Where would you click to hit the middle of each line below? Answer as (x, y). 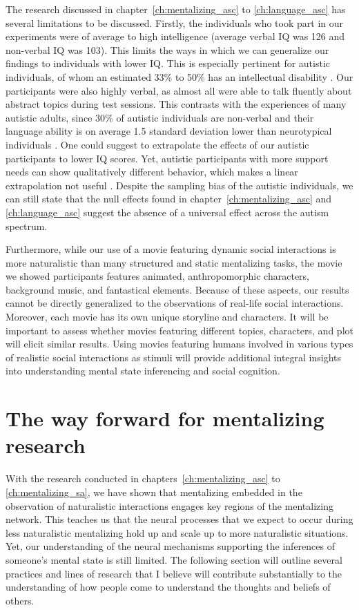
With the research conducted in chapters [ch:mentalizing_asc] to (143, 478)
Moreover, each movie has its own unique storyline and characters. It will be (167, 317)
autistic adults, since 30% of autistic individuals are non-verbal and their (160, 117)
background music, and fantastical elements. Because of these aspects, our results (177, 289)
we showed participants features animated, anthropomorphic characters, (157, 276)
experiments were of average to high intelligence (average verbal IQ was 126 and (175, 36)
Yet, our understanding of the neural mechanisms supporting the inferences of (171, 546)
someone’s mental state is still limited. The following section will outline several (174, 559)
